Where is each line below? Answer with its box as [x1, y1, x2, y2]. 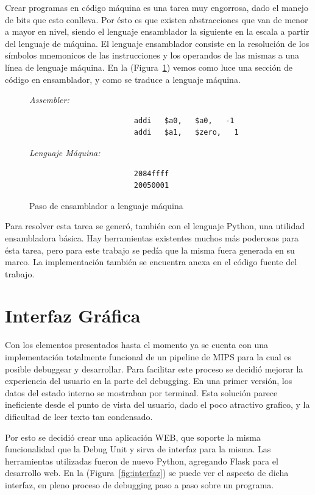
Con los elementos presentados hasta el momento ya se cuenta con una [5, 338, 269, 351]
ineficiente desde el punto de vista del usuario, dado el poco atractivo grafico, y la [5, 398, 310, 411]
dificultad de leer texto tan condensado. [5, 410, 153, 422]
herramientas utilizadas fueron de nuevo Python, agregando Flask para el [5, 454, 278, 467]
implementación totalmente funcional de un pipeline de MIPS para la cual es [5, 351, 292, 363]
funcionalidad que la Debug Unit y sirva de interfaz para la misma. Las [5, 443, 271, 455]
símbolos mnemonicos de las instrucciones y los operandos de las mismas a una [5, 49, 300, 62]
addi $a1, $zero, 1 [133, 128, 239, 137]
